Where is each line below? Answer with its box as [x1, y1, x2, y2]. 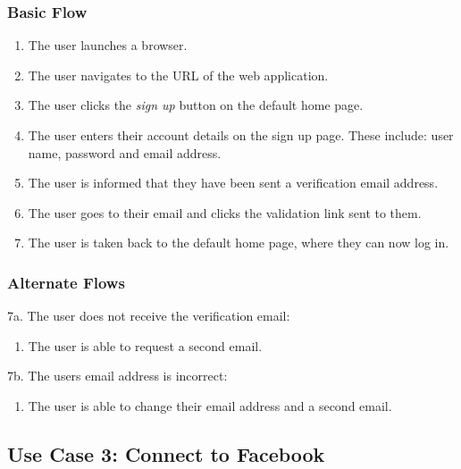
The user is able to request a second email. [28, 336, 263, 355]
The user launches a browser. [28, 36, 188, 54]
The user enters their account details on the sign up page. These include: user [28, 126, 454, 144]
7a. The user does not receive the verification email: [7, 306, 290, 325]
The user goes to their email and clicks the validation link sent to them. [28, 203, 422, 222]
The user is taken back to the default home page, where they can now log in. [28, 233, 449, 252]
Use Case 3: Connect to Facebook [7, 440, 325, 467]
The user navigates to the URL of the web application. [28, 65, 329, 84]
